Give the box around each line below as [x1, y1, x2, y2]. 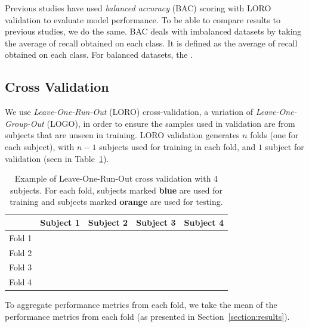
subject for [265, 140, 304, 152]
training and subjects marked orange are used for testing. [10, 195, 223, 208]
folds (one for [250, 129, 299, 141]
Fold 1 [9, 231, 32, 244]
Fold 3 [9, 261, 32, 273]
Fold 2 [9, 246, 32, 259]
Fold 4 [9, 276, 32, 288]
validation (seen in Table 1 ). [5, 152, 109, 164]
